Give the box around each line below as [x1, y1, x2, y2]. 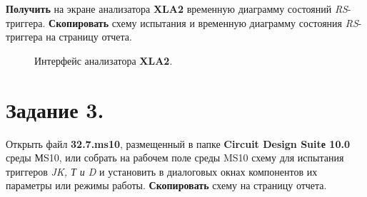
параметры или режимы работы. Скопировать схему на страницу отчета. [6, 178, 327, 193]
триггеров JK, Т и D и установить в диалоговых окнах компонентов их [6, 164, 318, 179]
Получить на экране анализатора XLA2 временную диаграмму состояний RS [6, 1, 348, 16]
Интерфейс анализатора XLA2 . [34, 53, 173, 68]
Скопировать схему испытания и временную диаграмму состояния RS [49, 15, 358, 30]
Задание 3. [6, 95, 104, 124]
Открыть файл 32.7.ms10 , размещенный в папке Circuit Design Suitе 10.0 [6, 136, 350, 151]
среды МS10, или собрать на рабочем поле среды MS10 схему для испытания [6, 150, 344, 165]
